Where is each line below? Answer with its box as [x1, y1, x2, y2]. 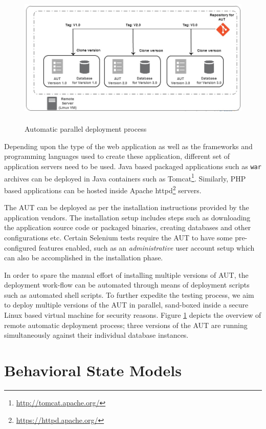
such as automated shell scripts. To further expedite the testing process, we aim [4, 289, 254, 300]
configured [4, 242, 37, 253]
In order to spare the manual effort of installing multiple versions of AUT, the [4, 269, 249, 280]
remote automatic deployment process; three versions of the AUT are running [4, 319, 248, 330]
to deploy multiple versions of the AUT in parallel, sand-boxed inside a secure [4, 299, 249, 310]
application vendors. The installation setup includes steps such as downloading [4, 212, 251, 222]
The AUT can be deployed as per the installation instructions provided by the [4, 202, 249, 213]
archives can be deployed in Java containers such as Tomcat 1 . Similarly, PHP [4, 171, 246, 183]
